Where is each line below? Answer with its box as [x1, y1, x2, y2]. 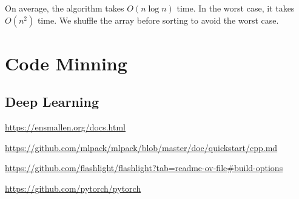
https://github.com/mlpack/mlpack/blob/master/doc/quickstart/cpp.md [5, 141, 278, 153]
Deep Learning [5, 92, 99, 111]
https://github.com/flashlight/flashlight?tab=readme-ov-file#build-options [5, 161, 283, 174]
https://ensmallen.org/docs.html [5, 121, 126, 133]
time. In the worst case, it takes [176, 2, 295, 14]
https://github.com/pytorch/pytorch [5, 181, 141, 194]
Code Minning [5, 50, 127, 75]
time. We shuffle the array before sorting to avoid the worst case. [37, 13, 279, 26]
